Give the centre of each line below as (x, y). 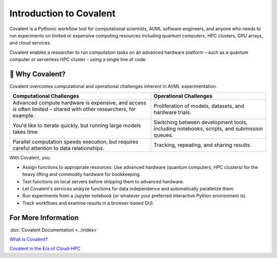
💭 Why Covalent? (38, 74)
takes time (25, 132)
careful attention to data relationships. (58, 148)
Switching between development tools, (201, 122)
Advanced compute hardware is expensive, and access (80, 103)
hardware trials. (173, 113)
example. (24, 116)
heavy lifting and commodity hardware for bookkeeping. (82, 175)
